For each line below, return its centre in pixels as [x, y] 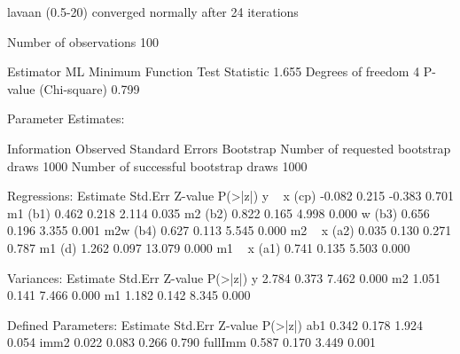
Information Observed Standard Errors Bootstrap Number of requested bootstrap [229, 148]
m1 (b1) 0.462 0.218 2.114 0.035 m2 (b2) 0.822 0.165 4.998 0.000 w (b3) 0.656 [218, 212]
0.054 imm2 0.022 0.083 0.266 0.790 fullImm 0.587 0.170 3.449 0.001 [192, 342]
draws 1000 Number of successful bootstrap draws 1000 [157, 165]
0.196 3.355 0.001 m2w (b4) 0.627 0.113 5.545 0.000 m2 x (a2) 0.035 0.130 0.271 [230, 230]
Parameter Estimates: [66, 118]
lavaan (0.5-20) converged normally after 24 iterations [153, 12]
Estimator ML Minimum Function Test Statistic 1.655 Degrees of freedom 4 [214, 71]
